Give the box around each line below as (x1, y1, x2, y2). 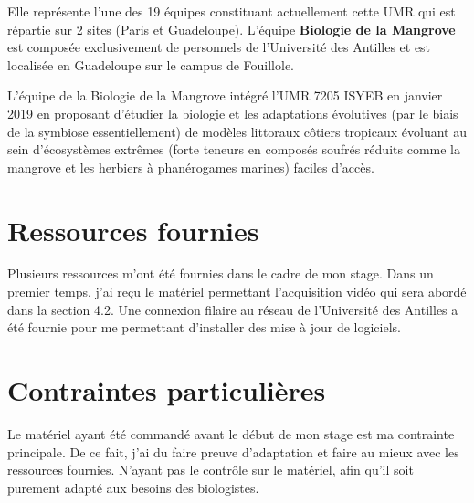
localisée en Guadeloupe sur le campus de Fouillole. (7, 55, 295, 74)
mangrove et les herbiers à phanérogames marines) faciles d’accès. (7, 157, 374, 176)
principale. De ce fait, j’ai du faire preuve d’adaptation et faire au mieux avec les (7, 442, 459, 461)
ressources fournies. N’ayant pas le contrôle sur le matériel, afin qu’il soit (7, 460, 414, 479)
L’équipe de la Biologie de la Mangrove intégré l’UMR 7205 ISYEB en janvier (7, 86, 443, 105)
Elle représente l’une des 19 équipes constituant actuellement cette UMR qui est (7, 2, 456, 20)
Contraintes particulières (7, 372, 326, 409)
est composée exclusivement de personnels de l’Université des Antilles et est (7, 37, 431, 57)
